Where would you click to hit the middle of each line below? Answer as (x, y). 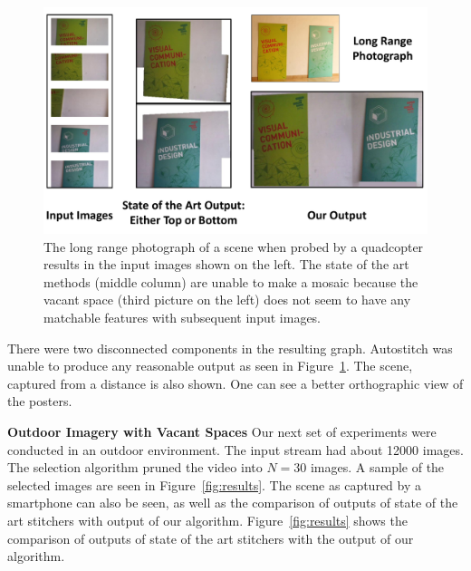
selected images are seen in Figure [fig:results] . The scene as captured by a (214, 484)
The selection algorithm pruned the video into (135, 467)
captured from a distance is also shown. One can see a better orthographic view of (235, 383)
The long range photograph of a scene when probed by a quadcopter (234, 246)
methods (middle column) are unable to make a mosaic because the (231, 281)
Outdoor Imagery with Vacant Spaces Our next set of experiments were (222, 432)
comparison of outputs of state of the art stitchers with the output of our (211, 538)
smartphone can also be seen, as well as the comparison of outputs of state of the (233, 503)
